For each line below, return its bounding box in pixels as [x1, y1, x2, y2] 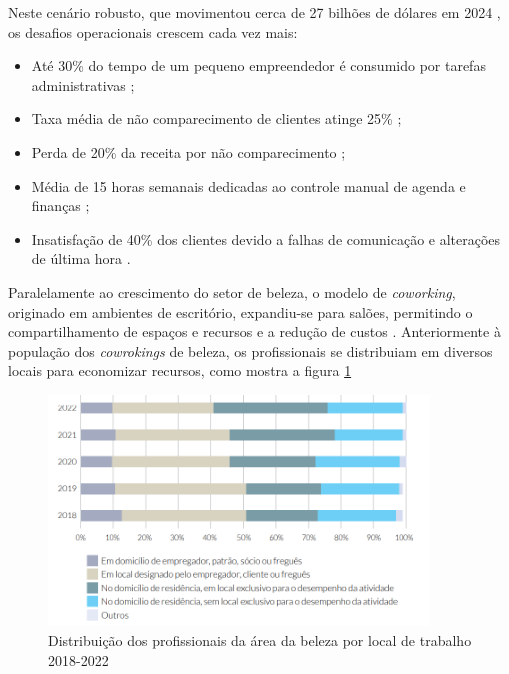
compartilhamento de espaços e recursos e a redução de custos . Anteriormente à [8, 321, 501, 342]
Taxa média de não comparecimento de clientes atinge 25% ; [31, 108, 402, 129]
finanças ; [31, 195, 90, 216]
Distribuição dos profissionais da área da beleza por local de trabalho [48, 629, 472, 650]
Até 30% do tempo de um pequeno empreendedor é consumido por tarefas [31, 55, 486, 76]
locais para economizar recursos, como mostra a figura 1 [8, 360, 352, 381]
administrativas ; [31, 74, 135, 95]
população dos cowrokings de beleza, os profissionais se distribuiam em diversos [8, 340, 493, 361]
